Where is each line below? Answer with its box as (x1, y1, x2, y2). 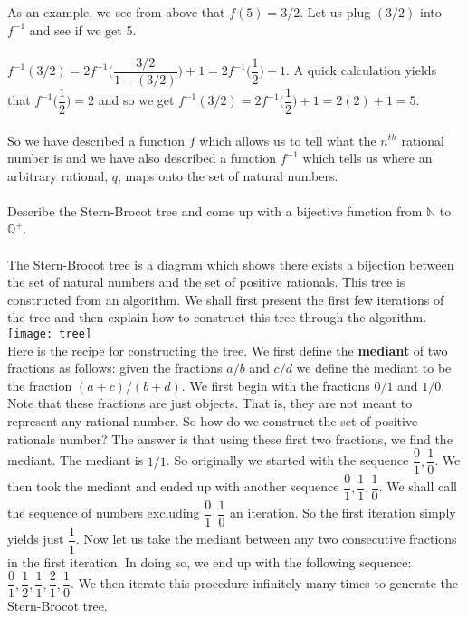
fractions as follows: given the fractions (7, 358, 223, 377)
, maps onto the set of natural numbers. (117, 166, 338, 185)
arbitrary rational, (7, 166, 109, 185)
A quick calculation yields (293, 61, 437, 80)
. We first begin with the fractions (181, 376, 370, 395)
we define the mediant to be (296, 358, 452, 377)
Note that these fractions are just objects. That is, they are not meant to (7, 394, 413, 413)
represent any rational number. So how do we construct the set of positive (7, 412, 418, 431)
